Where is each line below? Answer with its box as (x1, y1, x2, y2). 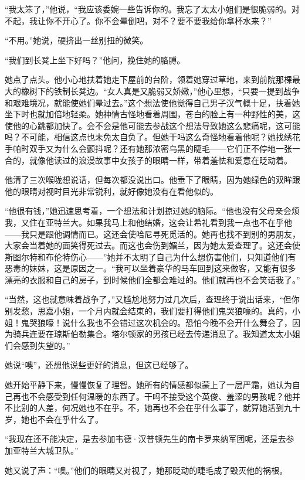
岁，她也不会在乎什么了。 (5, 413, 103, 425)
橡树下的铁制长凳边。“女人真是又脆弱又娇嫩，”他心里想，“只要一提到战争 (21, 84, 300, 97)
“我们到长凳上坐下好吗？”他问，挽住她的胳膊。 (5, 53, 185, 66)
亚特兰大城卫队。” (12, 444, 79, 456)
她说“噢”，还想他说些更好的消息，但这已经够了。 (5, 359, 194, 371)
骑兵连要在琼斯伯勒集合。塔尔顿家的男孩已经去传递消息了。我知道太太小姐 (12, 328, 300, 340)
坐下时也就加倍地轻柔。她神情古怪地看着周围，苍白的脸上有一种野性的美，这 (5, 108, 300, 120)
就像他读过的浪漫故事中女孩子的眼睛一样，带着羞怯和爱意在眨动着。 (29, 154, 292, 166)
